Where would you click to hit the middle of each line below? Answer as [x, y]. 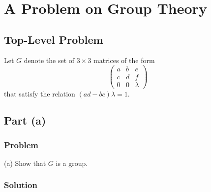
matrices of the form [124, 60]
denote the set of [49, 60]
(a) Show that [25, 163]
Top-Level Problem [54, 39]
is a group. [72, 163]
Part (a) [25, 120]
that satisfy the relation [40, 94]
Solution [21, 185]
